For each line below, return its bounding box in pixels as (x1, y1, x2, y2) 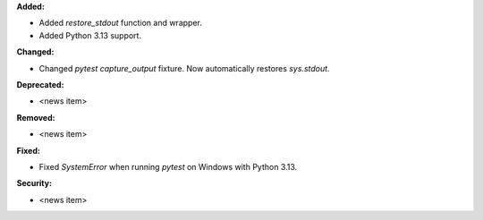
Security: (16, 178, 53, 189)
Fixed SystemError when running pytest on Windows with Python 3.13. (38, 161, 298, 172)
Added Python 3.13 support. (38, 30, 142, 40)
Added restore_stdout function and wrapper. (38, 18, 203, 29)
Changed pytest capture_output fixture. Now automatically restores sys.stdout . (38, 63, 330, 73)
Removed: (16, 112, 55, 123)
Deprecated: (16, 79, 64, 89)
